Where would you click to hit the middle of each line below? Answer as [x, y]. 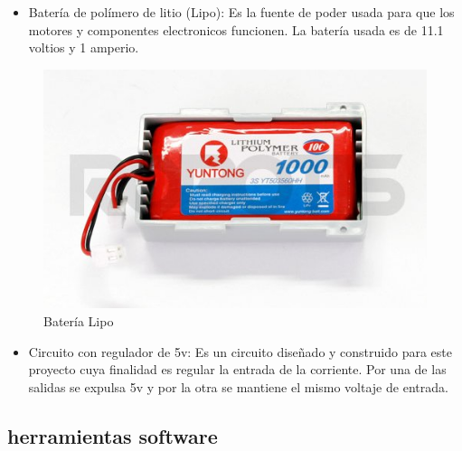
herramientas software [113, 435]
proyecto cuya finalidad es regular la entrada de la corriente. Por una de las [237, 369]
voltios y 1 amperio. [84, 47]
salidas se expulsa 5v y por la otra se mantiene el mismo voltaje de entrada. [238, 386]
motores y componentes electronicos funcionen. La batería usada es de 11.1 [236, 29]
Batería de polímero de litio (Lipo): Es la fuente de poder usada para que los [241, 12]
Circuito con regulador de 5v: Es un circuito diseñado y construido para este [240, 351]
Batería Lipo [79, 320]
